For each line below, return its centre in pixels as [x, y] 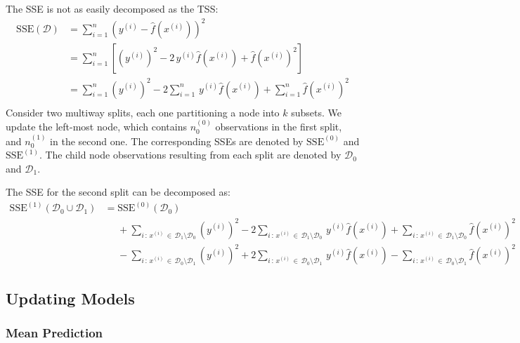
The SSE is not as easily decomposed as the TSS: [112, 8]
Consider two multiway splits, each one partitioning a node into [143, 112]
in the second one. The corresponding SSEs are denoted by [177, 141]
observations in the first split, [279, 127]
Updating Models [70, 298]
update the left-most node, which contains [96, 127]
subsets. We [317, 112]
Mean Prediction [54, 333]
